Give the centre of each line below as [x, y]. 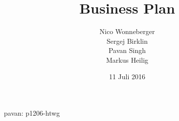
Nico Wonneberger [127, 31]
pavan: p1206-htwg [32, 113]
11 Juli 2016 [127, 76]
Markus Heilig [127, 60]
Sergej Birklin [127, 41]
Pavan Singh [127, 50]
